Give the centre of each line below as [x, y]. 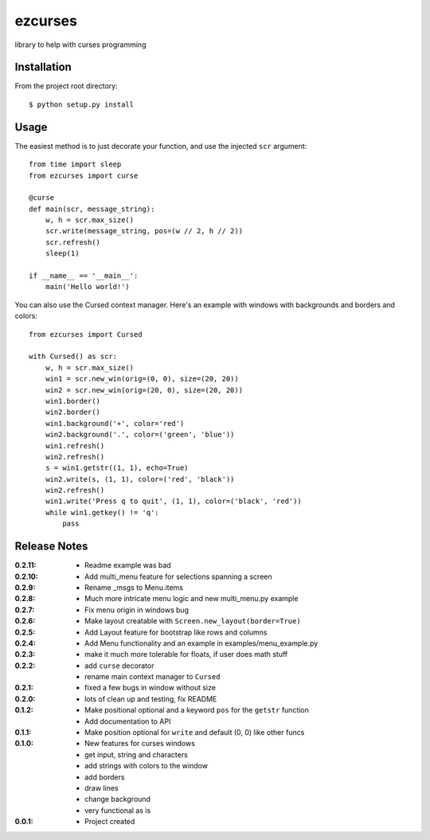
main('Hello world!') [88, 287]
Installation [43, 67]
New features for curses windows [140, 744]
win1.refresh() [75, 445]
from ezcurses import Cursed [86, 334]
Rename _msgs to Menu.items [134, 587]
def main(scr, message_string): [92, 209]
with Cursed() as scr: [73, 357]
